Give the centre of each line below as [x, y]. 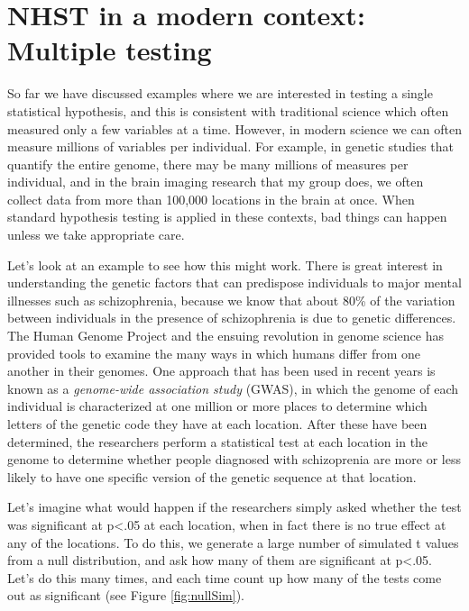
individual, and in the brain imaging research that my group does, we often [216, 182]
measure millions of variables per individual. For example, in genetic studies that [231, 146]
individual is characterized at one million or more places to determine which [217, 406]
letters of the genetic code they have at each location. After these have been [217, 424]
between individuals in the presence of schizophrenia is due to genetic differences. [232, 318]
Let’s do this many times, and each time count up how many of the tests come [225, 577]
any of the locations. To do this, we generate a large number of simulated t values [233, 542]
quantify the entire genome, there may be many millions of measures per [208, 164]
